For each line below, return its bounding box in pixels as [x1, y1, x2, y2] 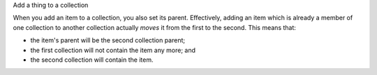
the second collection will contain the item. [30, 56, 154, 64]
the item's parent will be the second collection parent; [30, 36, 185, 44]
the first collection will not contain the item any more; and [30, 46, 195, 54]
